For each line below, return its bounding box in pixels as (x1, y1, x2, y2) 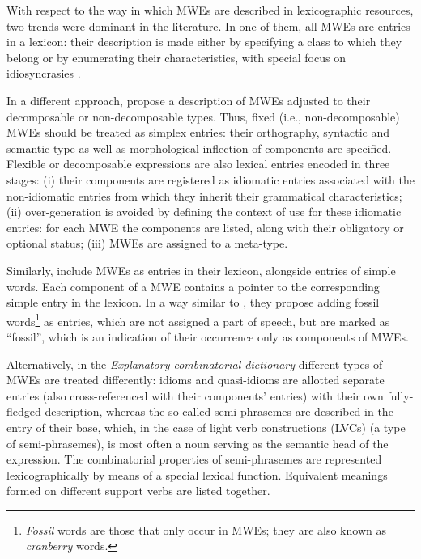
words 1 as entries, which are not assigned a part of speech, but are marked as (6, 310, 390, 329)
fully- (387, 387, 414, 404)
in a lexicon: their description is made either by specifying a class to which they (6, 33, 402, 50)
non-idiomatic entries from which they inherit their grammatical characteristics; (6, 187, 402, 204)
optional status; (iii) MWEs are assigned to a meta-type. (6, 235, 288, 252)
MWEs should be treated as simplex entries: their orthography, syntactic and (6, 124, 389, 141)
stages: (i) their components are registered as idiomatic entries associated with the (6, 171, 415, 188)
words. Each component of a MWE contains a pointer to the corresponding (6, 277, 380, 294)
